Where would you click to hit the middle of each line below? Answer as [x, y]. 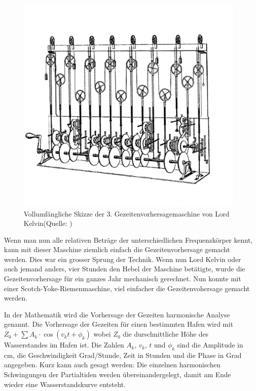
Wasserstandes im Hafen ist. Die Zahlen [64, 345]
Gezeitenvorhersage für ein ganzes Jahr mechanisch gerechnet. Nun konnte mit [123, 279]
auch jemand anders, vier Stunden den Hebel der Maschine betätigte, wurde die [125, 269]
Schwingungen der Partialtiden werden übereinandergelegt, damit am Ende [117, 374]
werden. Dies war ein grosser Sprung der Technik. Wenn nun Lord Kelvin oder [123, 259]
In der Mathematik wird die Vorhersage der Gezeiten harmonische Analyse [117, 314]
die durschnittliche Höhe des [166, 334]
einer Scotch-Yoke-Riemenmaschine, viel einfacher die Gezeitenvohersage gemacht [127, 288]
